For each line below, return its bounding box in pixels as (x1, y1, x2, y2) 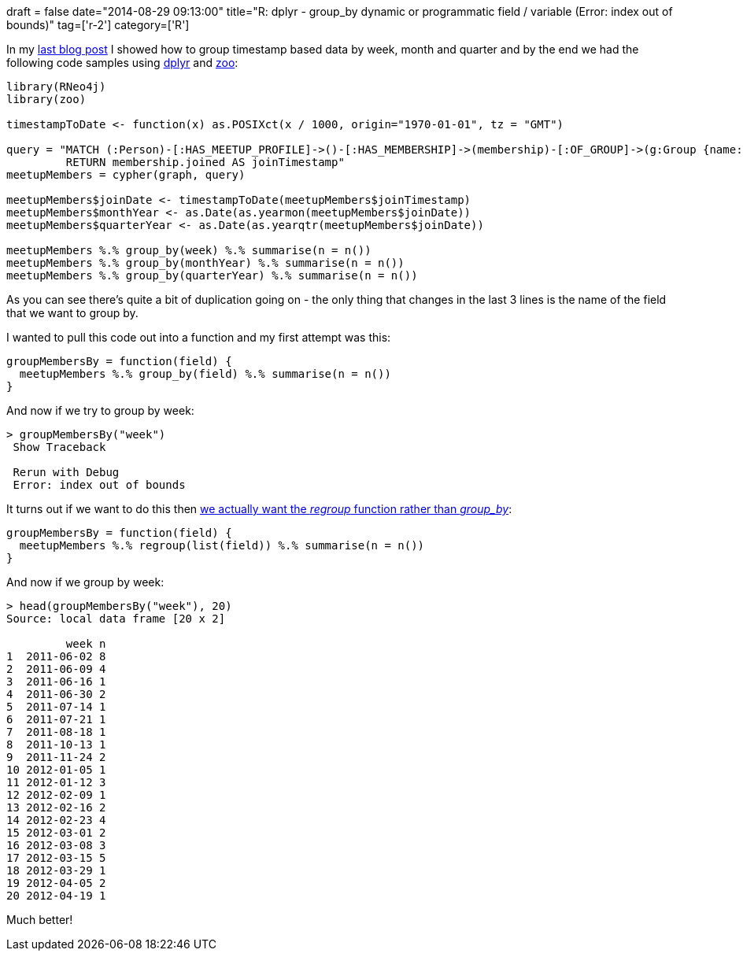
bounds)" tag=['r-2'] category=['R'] (6, 18, 190, 31)
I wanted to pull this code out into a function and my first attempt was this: (6, 331, 391, 344)
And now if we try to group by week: (6, 404, 194, 417)
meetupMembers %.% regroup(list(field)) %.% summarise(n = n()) (19, 539, 425, 552)
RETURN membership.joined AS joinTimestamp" (65, 156, 345, 168)
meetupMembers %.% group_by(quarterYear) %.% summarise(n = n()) (6, 269, 418, 282)
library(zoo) (6, 93, 87, 105)
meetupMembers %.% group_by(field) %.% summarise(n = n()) (19, 368, 391, 380)
